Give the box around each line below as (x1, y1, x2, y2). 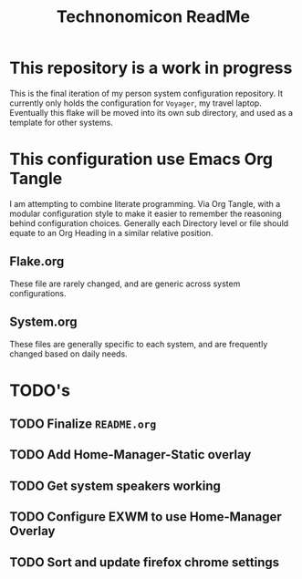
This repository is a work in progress (9, 57, 293, 78)
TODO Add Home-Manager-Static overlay (9, 447, 252, 462)
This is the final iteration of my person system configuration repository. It (9, 88, 284, 98)
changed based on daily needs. (9, 348, 128, 359)
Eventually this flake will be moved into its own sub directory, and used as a (9, 107, 294, 118)
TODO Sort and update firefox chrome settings (9, 554, 280, 570)
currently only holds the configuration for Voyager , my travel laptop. (9, 98, 262, 109)
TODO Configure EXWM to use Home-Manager (9, 509, 283, 525)
